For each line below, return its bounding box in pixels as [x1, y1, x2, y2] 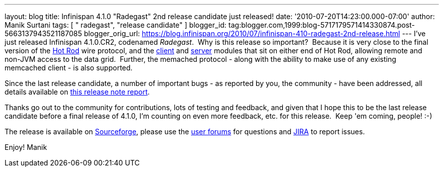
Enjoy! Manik [5, 143, 47, 151]
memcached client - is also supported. [5, 63, 133, 72]
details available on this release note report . [5, 88, 150, 96]
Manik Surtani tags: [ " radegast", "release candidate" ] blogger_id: [5, 21, 227, 29]
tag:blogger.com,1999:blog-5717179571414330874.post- [228, 21, 415, 29]
